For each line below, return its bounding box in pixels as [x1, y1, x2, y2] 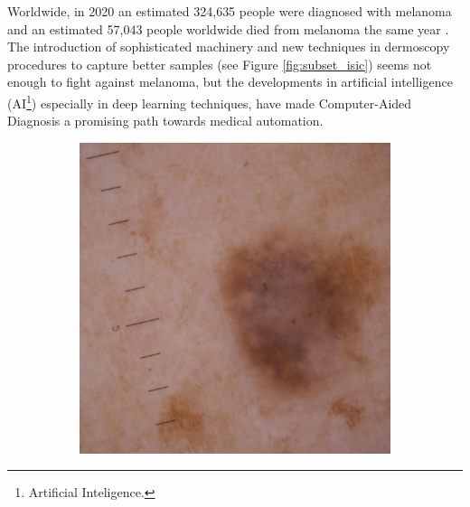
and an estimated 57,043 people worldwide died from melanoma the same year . [7, 19, 449, 38]
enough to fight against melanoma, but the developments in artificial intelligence [7, 72, 453, 91]
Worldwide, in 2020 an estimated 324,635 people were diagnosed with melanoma [7, 2, 452, 20]
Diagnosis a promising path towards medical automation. [7, 111, 324, 130]
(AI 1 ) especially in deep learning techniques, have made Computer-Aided [7, 90, 412, 112]
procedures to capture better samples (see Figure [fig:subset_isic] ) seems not [7, 54, 432, 73]
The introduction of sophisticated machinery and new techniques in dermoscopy [7, 37, 450, 56]
